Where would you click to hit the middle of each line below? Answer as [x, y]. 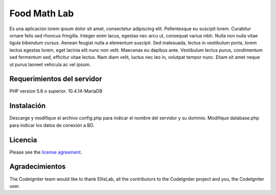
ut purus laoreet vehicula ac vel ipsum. [50, 64]
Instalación [28, 106]
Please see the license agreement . [46, 152]
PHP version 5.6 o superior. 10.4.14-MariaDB [56, 91]
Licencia [23, 140]
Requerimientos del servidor [56, 79]
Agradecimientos [38, 167]
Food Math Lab [42, 13]
